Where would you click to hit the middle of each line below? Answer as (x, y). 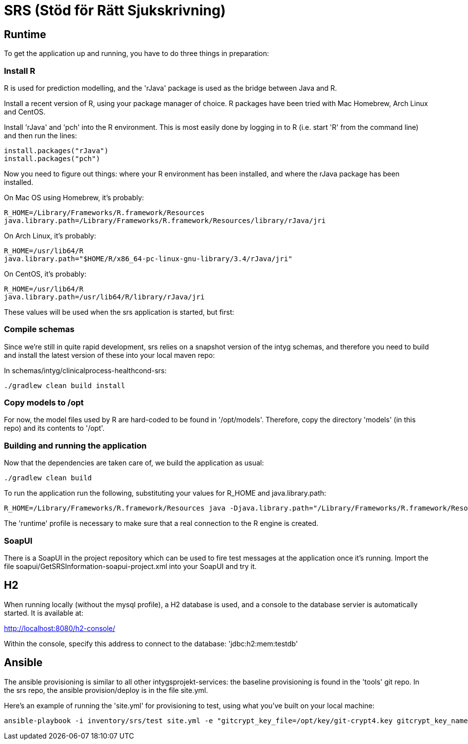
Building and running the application (75, 445)
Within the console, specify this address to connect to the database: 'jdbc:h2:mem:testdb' (151, 643)
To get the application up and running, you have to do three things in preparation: (137, 54)
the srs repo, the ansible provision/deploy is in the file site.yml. (106, 690)
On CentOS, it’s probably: (45, 274)
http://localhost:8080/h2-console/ (60, 628)
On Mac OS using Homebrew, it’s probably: (74, 197)
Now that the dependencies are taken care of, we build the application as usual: (134, 463)
